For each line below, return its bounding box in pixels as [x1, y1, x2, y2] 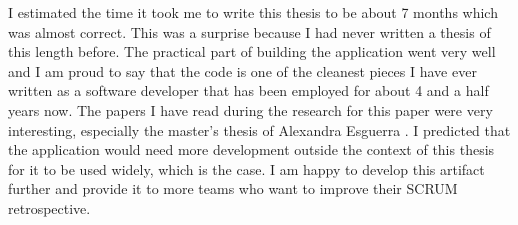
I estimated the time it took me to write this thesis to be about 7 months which [8, 2, 498, 22]
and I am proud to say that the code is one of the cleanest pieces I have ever [8, 60, 477, 81]
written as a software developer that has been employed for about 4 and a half [8, 80, 489, 101]
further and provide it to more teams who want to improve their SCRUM [8, 178, 458, 199]
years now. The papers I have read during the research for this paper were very [8, 99, 493, 120]
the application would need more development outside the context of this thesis [8, 139, 495, 160]
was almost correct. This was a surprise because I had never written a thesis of [8, 21, 491, 42]
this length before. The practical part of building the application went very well [8, 41, 496, 62]
